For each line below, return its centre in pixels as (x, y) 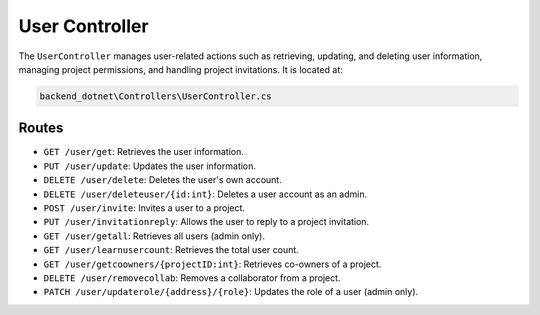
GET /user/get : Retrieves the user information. (143, 152)
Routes (41, 128)
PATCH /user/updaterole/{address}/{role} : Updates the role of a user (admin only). (231, 292)
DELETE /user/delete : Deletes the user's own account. (162, 180)
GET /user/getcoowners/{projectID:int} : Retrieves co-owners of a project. (212, 264)
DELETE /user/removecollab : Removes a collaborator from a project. (192, 277)
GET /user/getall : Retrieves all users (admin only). (154, 236)
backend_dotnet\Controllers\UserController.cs (155, 96)
